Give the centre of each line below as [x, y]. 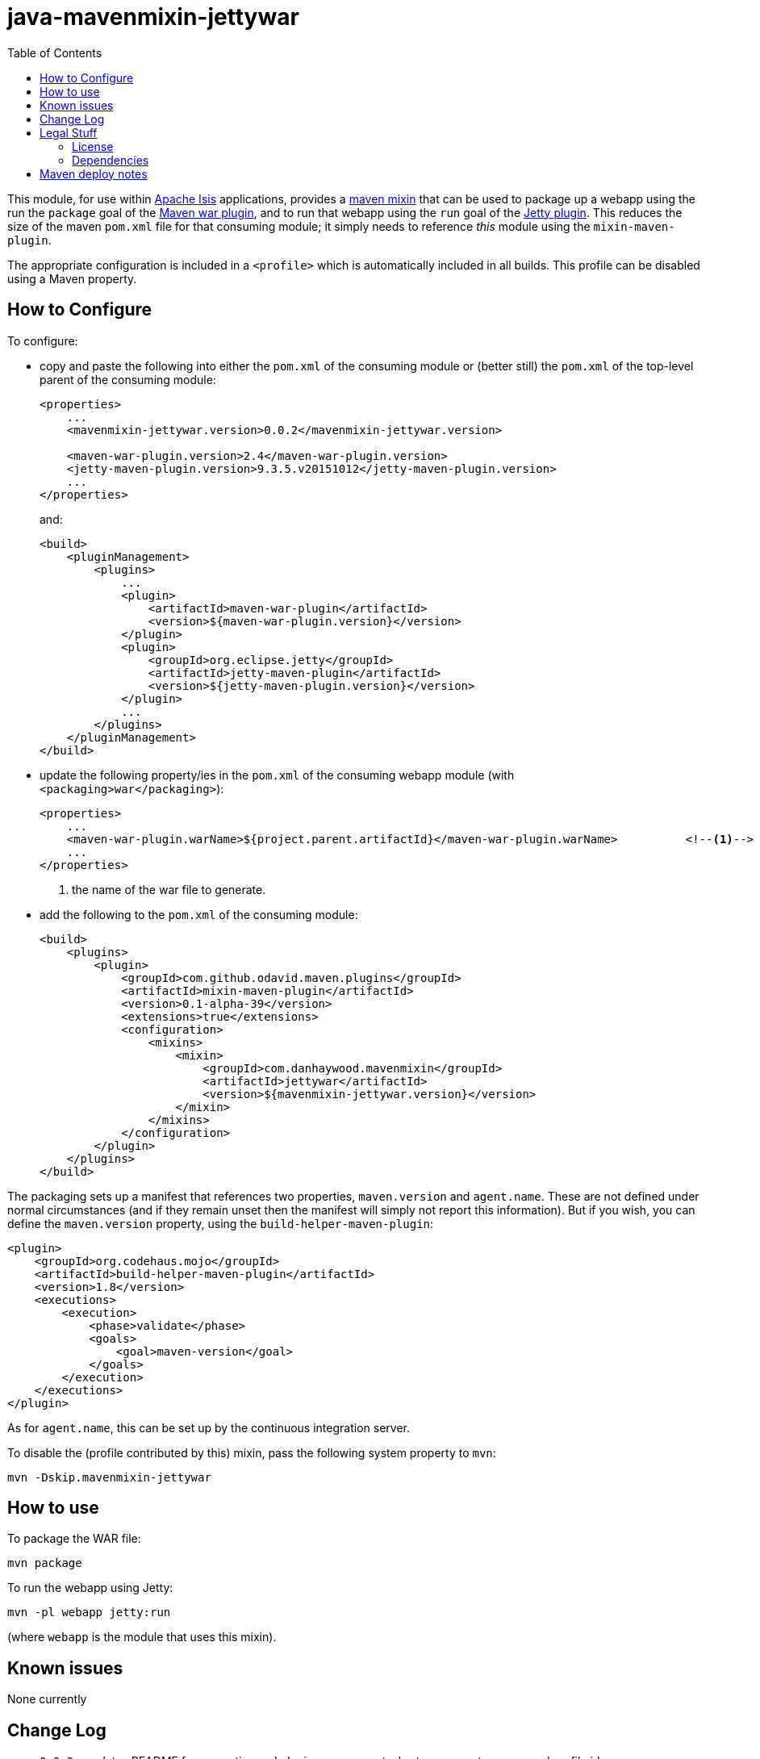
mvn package [45, 1563]
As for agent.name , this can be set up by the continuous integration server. [209, 1427]
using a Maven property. [72, 278]
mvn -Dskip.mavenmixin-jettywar [109, 1477]
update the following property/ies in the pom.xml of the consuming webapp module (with [277, 775]
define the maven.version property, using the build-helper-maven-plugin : [221, 1223]
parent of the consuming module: [128, 379]
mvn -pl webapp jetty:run [89, 1613]
